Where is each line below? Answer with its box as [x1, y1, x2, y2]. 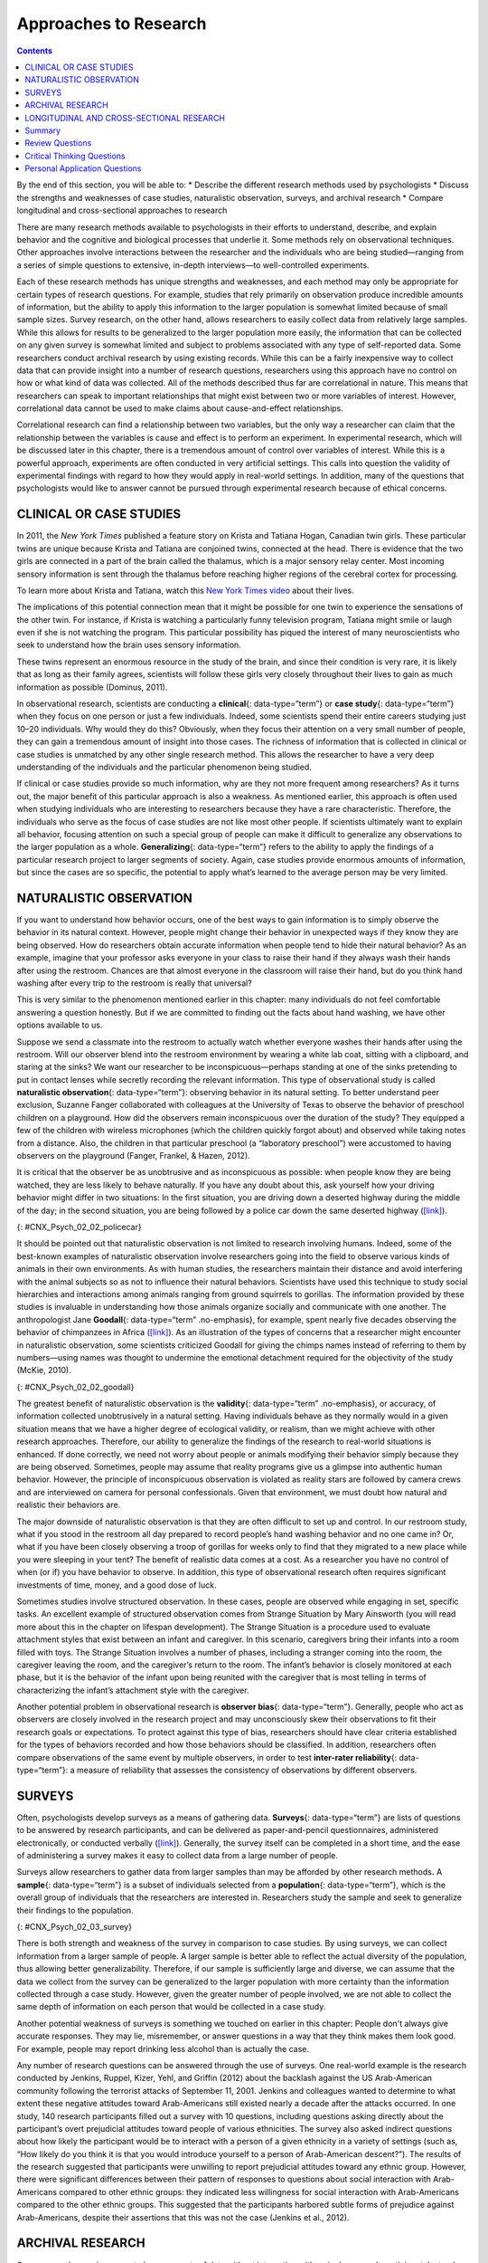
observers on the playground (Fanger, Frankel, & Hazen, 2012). [16, 1151, 250, 1161]
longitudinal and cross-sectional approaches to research [16, 205, 228, 216]
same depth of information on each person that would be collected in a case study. [16, 2001, 326, 2012]
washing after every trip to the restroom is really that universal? [16, 978, 252, 988]
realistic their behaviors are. [16, 1499, 121, 1511]
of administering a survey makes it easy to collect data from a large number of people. [16, 1850, 338, 1861]
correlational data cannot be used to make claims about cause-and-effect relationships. [16, 403, 343, 414]
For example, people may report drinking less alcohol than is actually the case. [16, 2043, 309, 2054]
